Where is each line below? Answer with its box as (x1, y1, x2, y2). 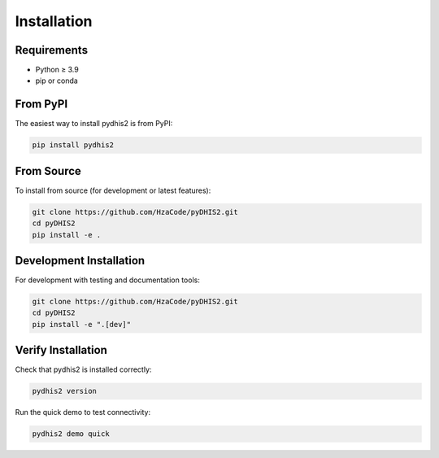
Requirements (15, 43, 89, 57)
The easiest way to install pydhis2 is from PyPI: (15, 119, 173, 129)
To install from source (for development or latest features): (15, 185, 211, 195)
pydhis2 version (32, 386, 98, 396)
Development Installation (15, 254, 146, 268)
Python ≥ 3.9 (35, 65, 79, 75)
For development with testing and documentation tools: (15, 275, 201, 285)
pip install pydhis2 (32, 141, 114, 150)
